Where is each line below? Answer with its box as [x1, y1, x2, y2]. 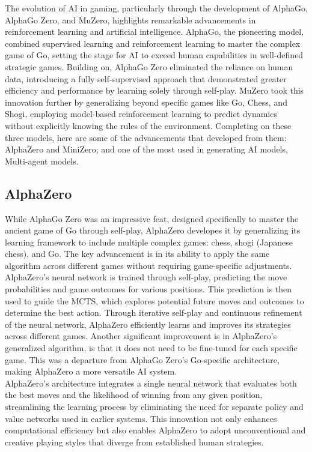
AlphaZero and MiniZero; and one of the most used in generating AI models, [5, 143, 288, 155]
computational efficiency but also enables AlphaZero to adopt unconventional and [5, 424, 306, 436]
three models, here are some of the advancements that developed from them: [5, 131, 287, 143]
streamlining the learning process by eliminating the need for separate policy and [5, 400, 304, 413]
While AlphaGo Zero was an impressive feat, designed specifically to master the [5, 212, 299, 224]
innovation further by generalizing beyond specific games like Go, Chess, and [5, 95, 287, 108]
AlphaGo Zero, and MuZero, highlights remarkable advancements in [5, 13, 256, 26]
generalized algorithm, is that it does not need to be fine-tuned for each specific [5, 342, 298, 354]
